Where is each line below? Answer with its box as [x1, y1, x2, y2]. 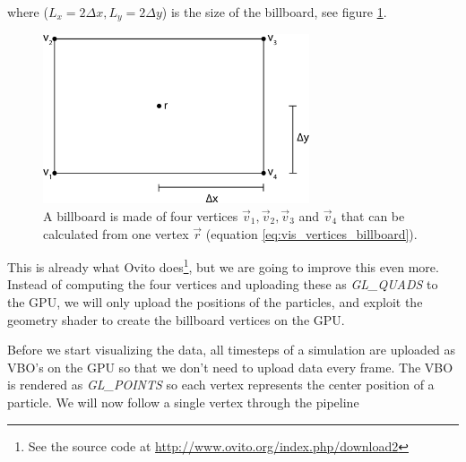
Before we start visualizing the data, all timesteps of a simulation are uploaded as [7, 340, 456, 359]
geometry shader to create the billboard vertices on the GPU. [7, 310, 345, 329]
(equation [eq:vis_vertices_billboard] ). [205, 224, 418, 243]
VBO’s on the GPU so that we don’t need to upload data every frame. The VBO [7, 357, 453, 376]
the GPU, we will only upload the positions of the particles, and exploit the [7, 293, 423, 312]
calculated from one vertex [43, 224, 189, 243]
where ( [7, 3, 48, 21]
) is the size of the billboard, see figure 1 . [161, 3, 387, 21]
